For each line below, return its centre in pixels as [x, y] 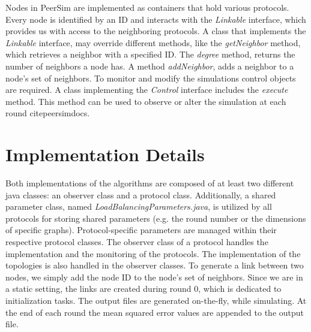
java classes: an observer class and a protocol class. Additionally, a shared [141, 194]
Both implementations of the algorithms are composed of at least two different [150, 183]
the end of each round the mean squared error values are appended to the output [155, 312]
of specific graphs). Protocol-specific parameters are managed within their [141, 230]
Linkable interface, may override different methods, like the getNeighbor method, [153, 42]
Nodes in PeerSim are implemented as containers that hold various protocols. [147, 7]
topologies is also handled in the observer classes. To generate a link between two [155, 265]
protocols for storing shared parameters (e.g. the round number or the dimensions [156, 218]
